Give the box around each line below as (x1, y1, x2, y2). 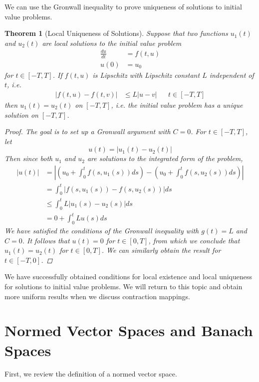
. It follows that (22, 235, 70, 245)
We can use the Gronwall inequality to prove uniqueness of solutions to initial (4, 1, 242, 11)
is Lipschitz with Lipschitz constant (92, 69, 200, 80)
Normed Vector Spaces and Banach (4, 320, 253, 341)
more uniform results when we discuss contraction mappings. (4, 291, 190, 301)
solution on (4, 109, 38, 120)
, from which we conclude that (148, 235, 240, 245)
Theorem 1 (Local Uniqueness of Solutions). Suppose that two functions (4, 28, 228, 38)
